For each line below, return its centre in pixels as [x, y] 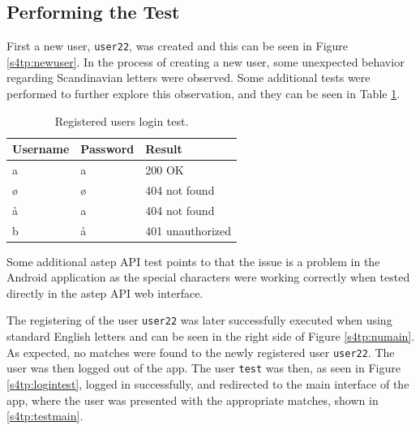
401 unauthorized [189, 230]
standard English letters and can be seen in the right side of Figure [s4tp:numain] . [211, 336]
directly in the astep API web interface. [105, 292]
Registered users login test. [122, 120]
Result [164, 149]
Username [41, 149]
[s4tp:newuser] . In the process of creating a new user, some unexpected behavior [206, 61]
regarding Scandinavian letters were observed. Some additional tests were [189, 77]
